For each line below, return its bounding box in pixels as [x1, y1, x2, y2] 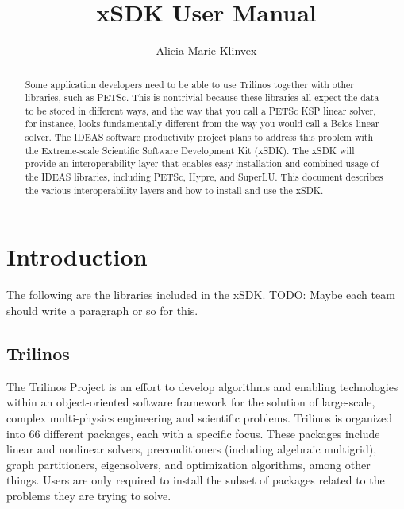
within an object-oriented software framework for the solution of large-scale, [6, 394, 375, 410]
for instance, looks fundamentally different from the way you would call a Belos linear [25, 117, 379, 130]
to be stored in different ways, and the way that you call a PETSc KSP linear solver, [25, 103, 376, 117]
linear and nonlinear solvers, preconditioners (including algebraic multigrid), [6, 441, 377, 457]
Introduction [6, 240, 148, 273]
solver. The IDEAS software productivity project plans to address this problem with [25, 130, 374, 144]
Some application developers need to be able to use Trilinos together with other [25, 77, 354, 91]
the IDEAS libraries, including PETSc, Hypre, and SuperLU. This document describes [25, 170, 383, 184]
